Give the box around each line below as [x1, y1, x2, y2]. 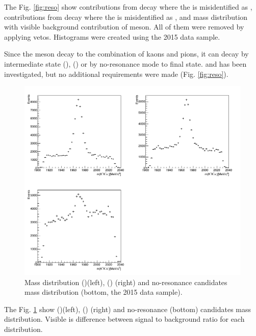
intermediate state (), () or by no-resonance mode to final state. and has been [4, 58, 247, 69]
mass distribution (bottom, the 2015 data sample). [24, 287, 183, 297]
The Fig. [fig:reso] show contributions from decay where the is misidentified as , [4, 2, 252, 12]
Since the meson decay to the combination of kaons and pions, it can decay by [4, 48, 249, 59]
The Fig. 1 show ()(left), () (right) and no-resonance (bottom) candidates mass [4, 303, 251, 314]
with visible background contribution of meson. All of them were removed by [4, 21, 244, 32]
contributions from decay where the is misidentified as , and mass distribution [4, 11, 248, 22]
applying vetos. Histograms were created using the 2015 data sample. [4, 31, 220, 42]
